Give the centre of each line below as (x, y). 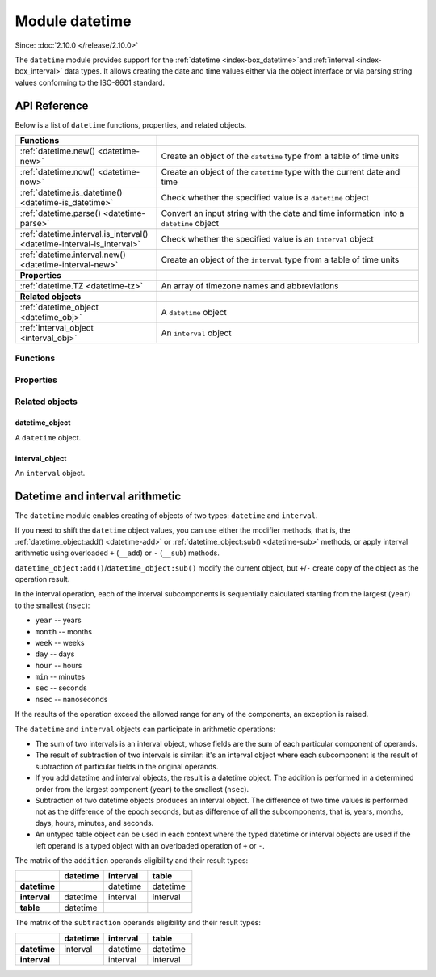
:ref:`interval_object (57, 328)
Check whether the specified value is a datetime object (265, 198)
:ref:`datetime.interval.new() (73, 255)
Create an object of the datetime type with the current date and (281, 172)
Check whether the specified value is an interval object (268, 239)
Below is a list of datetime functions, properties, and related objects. (131, 124)
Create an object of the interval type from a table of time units (280, 260)
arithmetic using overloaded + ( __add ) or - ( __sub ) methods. (117, 553)
